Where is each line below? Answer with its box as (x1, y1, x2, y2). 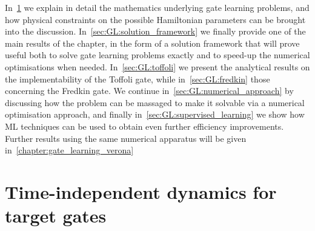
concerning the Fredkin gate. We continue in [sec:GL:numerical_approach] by (5, 84, 294, 97)
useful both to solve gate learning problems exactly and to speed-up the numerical (5, 49, 310, 61)
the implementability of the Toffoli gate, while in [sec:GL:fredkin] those (5, 72, 270, 85)
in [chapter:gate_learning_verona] (5, 144, 134, 156)
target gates (5, 203, 107, 228)
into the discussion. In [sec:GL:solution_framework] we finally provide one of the (5, 25, 306, 38)
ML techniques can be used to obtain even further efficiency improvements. (5, 119, 284, 132)
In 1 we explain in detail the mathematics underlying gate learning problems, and (5, 1, 310, 13)
